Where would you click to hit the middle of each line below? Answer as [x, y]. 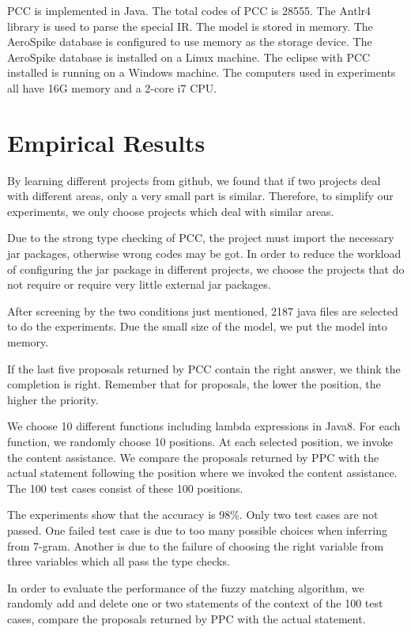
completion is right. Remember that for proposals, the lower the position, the [194, 384]
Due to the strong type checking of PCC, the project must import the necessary [201, 238]
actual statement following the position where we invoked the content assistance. [202, 473]
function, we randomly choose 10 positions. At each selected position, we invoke [200, 441]
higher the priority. [53, 399]
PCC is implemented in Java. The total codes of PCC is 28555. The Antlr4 [189, 10]
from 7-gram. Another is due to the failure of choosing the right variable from [196, 545]
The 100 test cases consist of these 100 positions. [125, 488]
